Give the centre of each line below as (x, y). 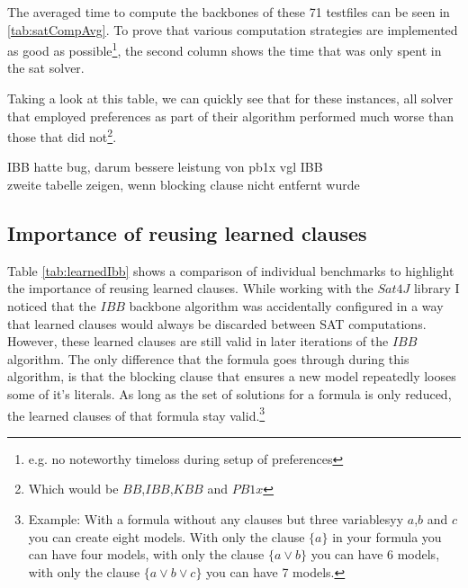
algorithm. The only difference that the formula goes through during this (208, 358)
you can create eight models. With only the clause (166, 536)
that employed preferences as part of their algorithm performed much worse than (230, 116)
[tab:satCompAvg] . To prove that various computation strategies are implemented (233, 29)
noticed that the (52, 306)
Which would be (73, 489)
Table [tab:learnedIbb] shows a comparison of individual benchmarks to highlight (231, 270)
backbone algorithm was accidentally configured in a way (286, 306)
